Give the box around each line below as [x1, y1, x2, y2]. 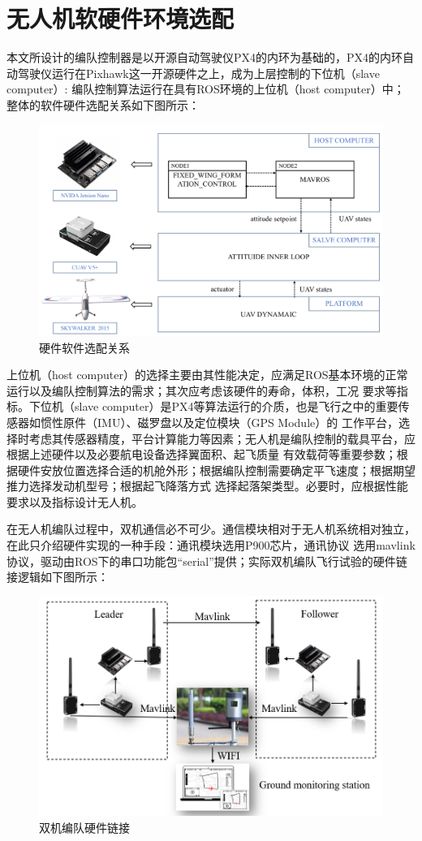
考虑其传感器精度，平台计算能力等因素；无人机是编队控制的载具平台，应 [28, 429, 416, 446]
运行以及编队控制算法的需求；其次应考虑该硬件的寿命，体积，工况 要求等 [6, 382, 397, 399]
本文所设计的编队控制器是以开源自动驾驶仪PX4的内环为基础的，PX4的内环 [6, 49, 403, 66]
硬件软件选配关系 [39, 339, 130, 356]
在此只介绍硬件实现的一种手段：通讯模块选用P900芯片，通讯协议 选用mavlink [6, 537, 416, 554]
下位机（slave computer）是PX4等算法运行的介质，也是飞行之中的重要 [28, 398, 398, 415]
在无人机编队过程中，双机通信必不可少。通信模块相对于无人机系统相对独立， [6, 520, 416, 537]
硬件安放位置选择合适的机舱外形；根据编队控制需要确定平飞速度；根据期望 [17, 461, 416, 478]
